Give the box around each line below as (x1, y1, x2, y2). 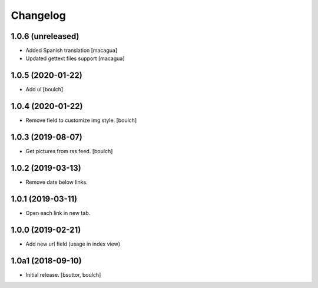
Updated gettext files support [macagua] (25, 55, 125, 62)
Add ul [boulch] (25, 86, 64, 93)
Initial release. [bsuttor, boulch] (25, 271, 101, 278)
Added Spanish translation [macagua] (25, 47, 118, 54)
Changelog (11, 9, 66, 22)
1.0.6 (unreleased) (11, 31, 79, 41)
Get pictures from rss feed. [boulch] (25, 148, 113, 155)
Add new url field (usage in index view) (25, 240, 121, 247)
